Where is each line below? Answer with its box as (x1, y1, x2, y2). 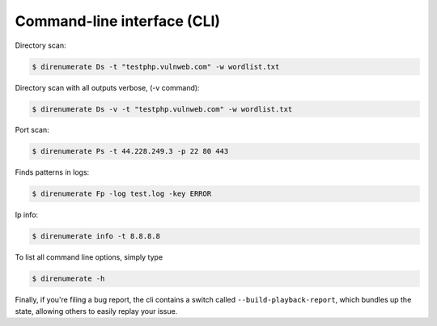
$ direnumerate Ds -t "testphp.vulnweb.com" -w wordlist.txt (32, 61, 280, 71)
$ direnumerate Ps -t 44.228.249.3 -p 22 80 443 (32, 146, 229, 156)
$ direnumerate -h (32, 274, 105, 283)
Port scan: (15, 125, 49, 135)
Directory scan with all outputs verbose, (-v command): (15, 83, 200, 92)
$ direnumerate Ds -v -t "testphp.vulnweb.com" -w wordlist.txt (32, 104, 293, 113)
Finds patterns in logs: (15, 167, 90, 177)
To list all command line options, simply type (15, 252, 163, 262)
